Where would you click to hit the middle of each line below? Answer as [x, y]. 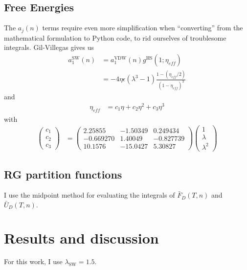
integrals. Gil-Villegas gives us [49, 47]
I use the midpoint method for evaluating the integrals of [90, 195]
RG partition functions [63, 174]
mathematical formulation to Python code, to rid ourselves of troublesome [115, 37]
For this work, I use [33, 261]
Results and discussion [81, 238]
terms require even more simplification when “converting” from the [143, 28]
